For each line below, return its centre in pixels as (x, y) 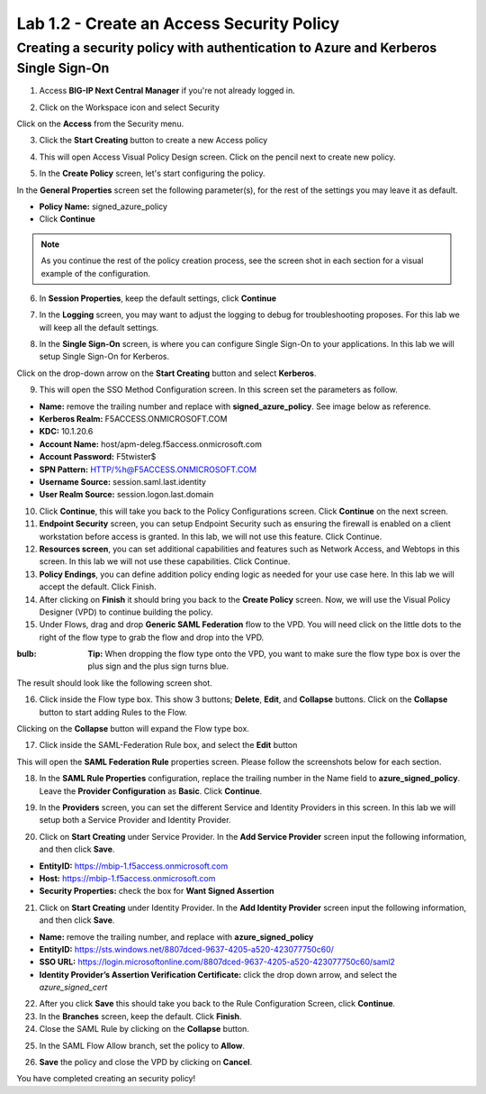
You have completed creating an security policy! (106, 1079)
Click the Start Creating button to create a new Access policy (153, 141)
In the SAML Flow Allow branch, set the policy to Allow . (142, 1045)
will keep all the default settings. (99, 327)
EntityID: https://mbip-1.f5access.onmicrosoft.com (134, 866)
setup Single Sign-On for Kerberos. (104, 357)
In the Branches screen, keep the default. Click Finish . (140, 1016)
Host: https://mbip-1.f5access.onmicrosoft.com (127, 878)
